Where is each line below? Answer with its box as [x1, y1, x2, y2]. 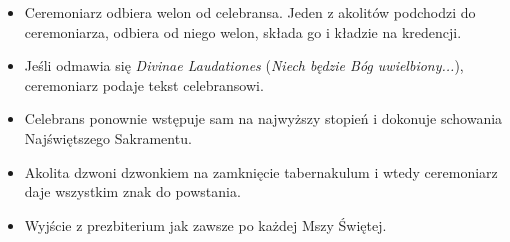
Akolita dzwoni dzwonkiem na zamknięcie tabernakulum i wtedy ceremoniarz [24, 161, 498, 182]
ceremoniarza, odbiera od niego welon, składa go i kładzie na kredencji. [24, 21, 462, 42]
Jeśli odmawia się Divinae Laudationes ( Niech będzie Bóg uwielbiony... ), [24, 55, 464, 76]
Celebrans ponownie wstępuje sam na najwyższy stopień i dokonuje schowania [24, 108, 503, 129]
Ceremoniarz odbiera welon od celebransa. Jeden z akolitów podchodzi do [24, 2, 476, 22]
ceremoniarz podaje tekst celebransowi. [24, 74, 264, 95]
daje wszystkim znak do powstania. [24, 181, 241, 202]
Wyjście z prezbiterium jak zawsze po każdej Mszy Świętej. [24, 214, 387, 235]
